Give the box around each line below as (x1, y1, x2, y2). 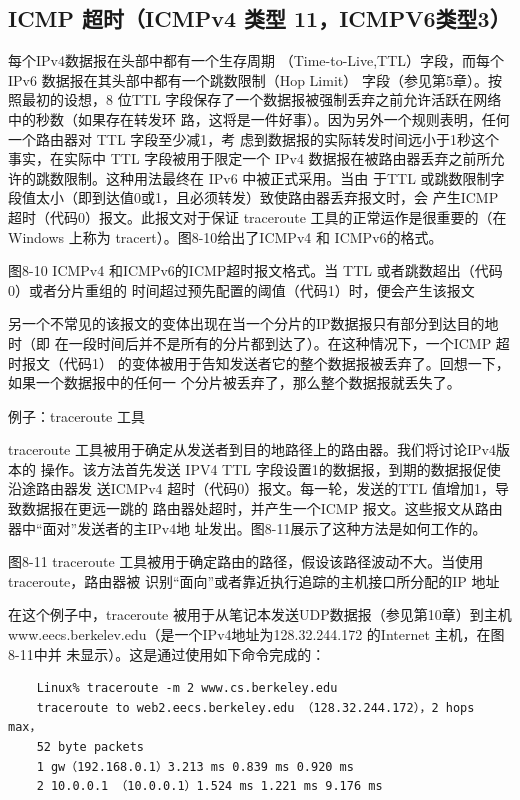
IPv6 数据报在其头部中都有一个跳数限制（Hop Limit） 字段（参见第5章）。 (8, 69, 488, 90)
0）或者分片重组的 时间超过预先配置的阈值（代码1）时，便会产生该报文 (8, 279, 475, 300)
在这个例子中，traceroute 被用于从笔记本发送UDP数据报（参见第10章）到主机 (8, 604, 512, 625)
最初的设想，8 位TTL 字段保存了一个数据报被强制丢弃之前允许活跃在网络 (21, 89, 502, 110)
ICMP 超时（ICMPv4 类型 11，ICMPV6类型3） (8, 3, 511, 34)
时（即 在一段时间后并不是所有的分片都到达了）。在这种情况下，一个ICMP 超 (8, 332, 510, 353)
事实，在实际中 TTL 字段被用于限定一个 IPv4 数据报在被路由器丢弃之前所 (8, 148, 491, 169)
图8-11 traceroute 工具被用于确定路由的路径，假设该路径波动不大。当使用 (8, 551, 484, 572)
